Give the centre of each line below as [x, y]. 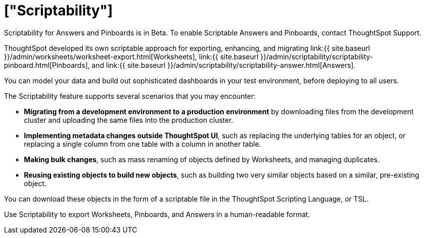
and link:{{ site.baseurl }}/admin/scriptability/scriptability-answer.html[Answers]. [224, 65]
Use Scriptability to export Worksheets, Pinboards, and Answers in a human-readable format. [157, 214]
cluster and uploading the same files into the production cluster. [129, 120]
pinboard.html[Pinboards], [47, 65]
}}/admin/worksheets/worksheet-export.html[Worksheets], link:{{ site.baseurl [131, 56]
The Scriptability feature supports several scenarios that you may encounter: [130, 96]
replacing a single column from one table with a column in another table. [142, 144]
